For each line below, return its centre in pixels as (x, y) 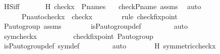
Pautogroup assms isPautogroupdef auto (96, 26)
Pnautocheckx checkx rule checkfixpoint (99, 16)
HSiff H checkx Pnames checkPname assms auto (102, 6)
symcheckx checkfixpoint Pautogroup (78, 36)
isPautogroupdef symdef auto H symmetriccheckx (110, 46)
